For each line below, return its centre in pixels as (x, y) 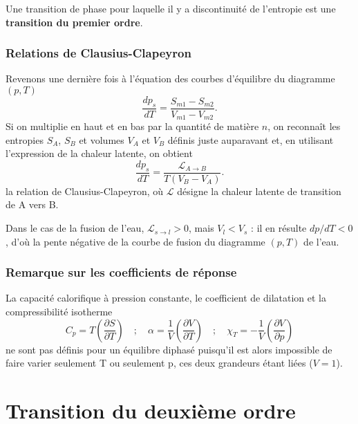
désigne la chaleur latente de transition (259, 191)
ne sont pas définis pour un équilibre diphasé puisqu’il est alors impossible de (169, 349)
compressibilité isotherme (59, 312)
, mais (201, 228)
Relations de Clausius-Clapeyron (98, 53)
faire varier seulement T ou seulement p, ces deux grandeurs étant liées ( (159, 363)
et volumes (102, 139)
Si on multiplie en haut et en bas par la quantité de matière (132, 126)
